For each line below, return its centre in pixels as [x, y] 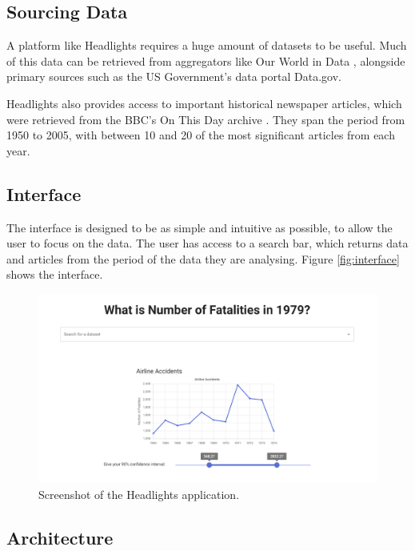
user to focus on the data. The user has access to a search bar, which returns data [207, 243]
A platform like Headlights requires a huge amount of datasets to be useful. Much [207, 45]
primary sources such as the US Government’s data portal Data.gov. [174, 76]
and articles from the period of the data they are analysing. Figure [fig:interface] [203, 258]
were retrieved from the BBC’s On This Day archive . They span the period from [206, 119]
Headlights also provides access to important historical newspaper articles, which [204, 103]
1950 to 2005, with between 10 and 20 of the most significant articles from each [201, 135]
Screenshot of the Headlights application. [139, 494]
